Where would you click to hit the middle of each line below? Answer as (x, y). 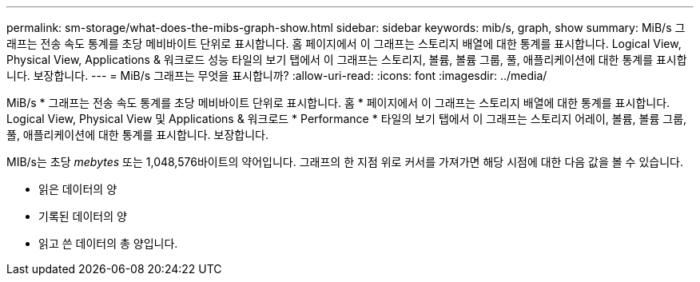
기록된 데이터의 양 (83, 216)
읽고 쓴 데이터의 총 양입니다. (108, 243)
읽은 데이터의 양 (78, 189)
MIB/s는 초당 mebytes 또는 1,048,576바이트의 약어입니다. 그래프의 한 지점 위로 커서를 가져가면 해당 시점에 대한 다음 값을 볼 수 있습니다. (345, 162)
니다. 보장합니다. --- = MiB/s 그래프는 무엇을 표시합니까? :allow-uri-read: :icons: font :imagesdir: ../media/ (277, 75)
